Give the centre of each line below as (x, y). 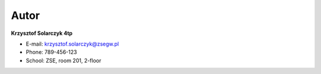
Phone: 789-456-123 (51, 52)
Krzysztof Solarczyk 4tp (42, 33)
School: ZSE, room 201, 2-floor (64, 60)
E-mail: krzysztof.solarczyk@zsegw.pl (72, 44)
